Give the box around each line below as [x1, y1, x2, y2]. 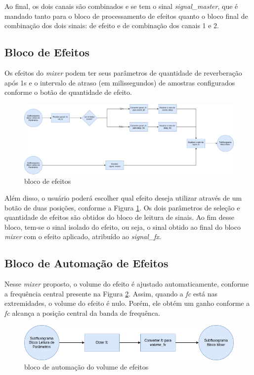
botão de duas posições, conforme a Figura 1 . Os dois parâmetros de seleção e [4, 202, 240, 212]
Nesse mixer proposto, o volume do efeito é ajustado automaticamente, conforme [4, 279, 249, 289]
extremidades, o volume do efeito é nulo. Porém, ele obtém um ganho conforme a [4, 298, 250, 308]
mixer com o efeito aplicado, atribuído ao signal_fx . [4, 231, 161, 242]
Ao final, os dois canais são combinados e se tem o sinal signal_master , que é [4, 1, 238, 11]
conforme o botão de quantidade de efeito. [4, 87, 132, 97]
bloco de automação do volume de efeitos [24, 362, 149, 372]
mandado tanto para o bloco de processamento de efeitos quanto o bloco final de [4, 10, 248, 21]
